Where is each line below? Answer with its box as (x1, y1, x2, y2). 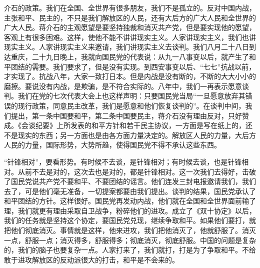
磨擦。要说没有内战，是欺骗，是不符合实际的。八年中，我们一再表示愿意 (4, 80, 242, 91)
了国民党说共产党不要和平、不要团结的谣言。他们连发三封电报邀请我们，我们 (4, 176, 256, 186)
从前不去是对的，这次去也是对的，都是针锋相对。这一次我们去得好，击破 (17, 166, 256, 176)
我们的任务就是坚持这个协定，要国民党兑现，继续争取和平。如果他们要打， (4, 215, 249, 225)
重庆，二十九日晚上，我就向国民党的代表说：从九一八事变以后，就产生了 (10, 51, 249, 61)
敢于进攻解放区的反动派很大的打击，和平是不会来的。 (4, 254, 179, 264)
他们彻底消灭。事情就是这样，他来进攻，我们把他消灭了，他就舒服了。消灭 (10, 225, 256, 235)
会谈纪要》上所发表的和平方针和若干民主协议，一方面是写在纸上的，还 (21, 120, 252, 130)
